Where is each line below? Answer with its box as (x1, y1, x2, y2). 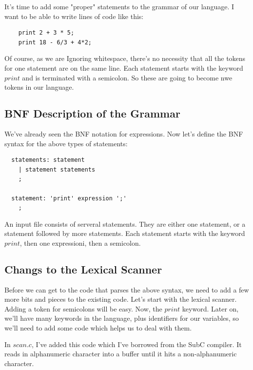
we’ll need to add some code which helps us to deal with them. (4, 323, 192, 333)
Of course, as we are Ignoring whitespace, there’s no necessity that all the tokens (4, 53, 246, 63)
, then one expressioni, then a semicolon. (19, 237, 141, 248)
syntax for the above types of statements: (4, 138, 128, 148)
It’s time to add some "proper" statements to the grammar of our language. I (4, 1, 234, 11)
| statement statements (18, 166, 96, 173)
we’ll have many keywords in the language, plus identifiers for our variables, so (4, 313, 239, 323)
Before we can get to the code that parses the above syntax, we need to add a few (4, 284, 249, 294)
